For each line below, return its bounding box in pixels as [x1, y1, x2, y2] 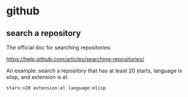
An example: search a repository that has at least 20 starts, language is [6, 67, 183, 74]
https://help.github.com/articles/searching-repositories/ [6, 56, 145, 62]
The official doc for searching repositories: [6, 44, 112, 51]
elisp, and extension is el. [6, 74, 69, 80]
